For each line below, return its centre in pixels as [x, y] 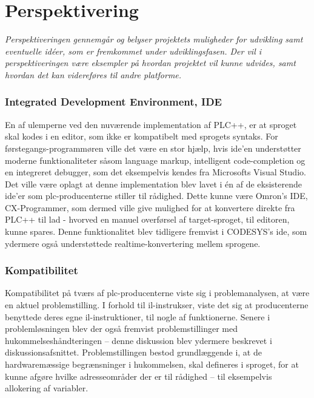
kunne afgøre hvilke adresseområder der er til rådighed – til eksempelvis [139, 376]
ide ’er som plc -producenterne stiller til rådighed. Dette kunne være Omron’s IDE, [156, 196]
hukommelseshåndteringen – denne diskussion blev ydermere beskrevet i [139, 340]
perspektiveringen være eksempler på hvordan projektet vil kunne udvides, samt [150, 63]
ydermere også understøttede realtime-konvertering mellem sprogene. [133, 243]
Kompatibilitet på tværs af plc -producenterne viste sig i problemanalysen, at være [157, 293]
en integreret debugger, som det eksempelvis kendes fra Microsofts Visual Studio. [155, 172]
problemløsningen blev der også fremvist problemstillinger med [121, 329]
